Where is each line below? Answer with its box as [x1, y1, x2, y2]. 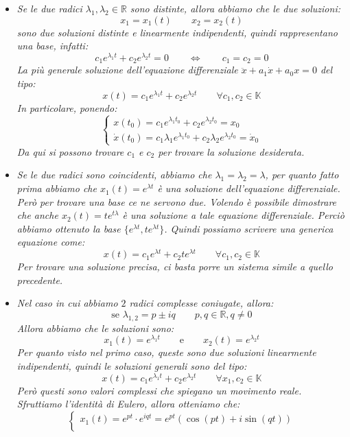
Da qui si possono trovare [16, 144, 124, 158]
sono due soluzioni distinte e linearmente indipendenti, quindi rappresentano [16, 25, 338, 39]
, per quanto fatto [265, 167, 339, 182]
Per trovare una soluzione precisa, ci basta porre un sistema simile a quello [16, 259, 333, 274]
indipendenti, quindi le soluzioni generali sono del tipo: [16, 358, 247, 373]
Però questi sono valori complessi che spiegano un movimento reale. [16, 383, 302, 397]
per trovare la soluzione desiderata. [158, 144, 305, 158]
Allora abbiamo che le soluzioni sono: [16, 320, 174, 335]
